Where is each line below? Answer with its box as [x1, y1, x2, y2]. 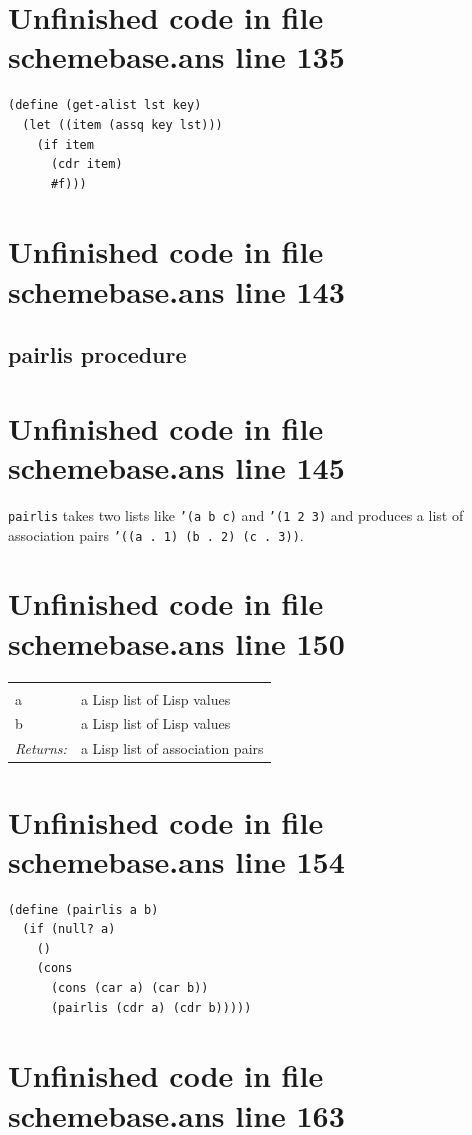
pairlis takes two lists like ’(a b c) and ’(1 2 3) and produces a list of [8, 504, 464, 525]
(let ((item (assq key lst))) [22, 117, 223, 132]
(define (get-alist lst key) [8, 98, 202, 113]
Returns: [15, 738, 67, 759]
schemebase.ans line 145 [8, 447, 345, 487]
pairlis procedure [8, 339, 187, 370]
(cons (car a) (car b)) [50, 981, 209, 996]
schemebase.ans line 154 [8, 840, 345, 881]
